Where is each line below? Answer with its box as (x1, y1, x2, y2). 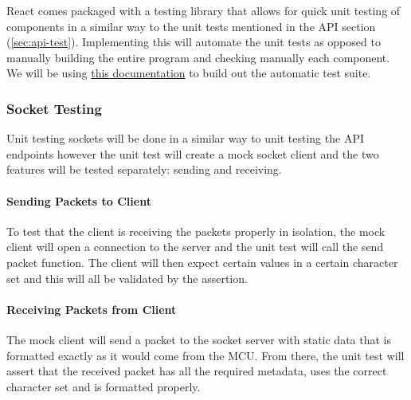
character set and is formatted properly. (6, 378, 201, 394)
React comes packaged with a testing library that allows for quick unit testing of (6, 2, 401, 18)
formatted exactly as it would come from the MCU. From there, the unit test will (6, 347, 405, 363)
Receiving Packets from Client (6, 300, 177, 317)
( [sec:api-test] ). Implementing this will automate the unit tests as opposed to (6, 33, 381, 50)
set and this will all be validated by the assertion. (6, 269, 248, 286)
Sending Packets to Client (6, 192, 151, 209)
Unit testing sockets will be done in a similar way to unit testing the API (6, 130, 364, 147)
